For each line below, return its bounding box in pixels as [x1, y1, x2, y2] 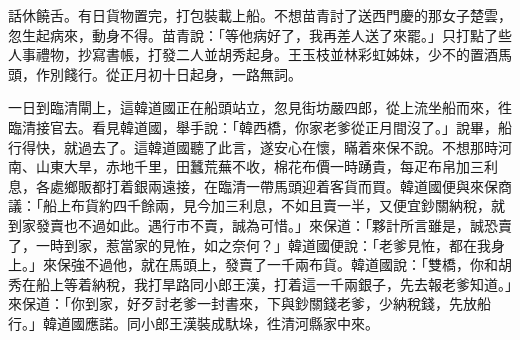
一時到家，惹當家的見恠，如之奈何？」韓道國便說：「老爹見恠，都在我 [35, 234, 491, 255]
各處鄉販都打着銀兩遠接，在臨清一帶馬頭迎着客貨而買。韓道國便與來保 [35, 175, 498, 196]
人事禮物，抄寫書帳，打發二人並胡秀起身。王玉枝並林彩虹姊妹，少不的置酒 [8, 44, 498, 65]
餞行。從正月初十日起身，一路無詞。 [63, 63, 302, 84]
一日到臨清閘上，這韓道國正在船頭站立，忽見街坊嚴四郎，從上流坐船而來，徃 [8, 97, 512, 118]
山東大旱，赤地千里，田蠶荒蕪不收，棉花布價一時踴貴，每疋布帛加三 [35, 156, 484, 177]
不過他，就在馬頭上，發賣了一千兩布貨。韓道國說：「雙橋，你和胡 [84, 254, 512, 275]
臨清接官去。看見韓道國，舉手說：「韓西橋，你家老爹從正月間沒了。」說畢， [8, 116, 498, 137]
